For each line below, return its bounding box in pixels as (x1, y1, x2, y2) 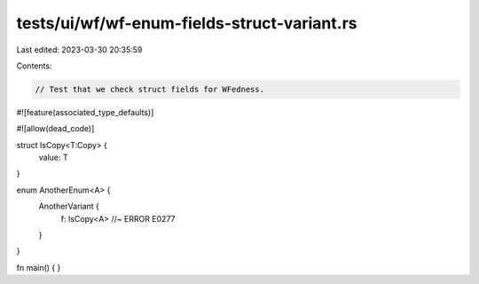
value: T (38, 152, 68, 163)
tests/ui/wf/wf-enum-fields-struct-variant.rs (16, 13, 357, 33)
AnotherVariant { (38, 201, 99, 212)
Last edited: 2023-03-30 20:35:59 (16, 44, 143, 55)
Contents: (16, 60, 52, 71)
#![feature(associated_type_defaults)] (16, 106, 154, 117)
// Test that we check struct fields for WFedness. (35, 84, 265, 94)
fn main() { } (16, 262, 61, 272)
